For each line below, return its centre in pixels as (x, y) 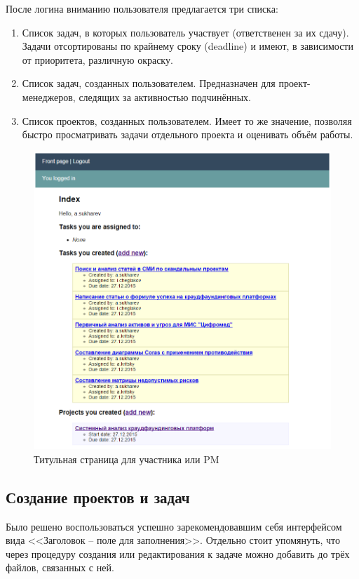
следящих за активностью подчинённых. (165, 96)
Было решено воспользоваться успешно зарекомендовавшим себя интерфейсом (174, 526)
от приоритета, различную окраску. (97, 59)
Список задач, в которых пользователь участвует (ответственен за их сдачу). (185, 32)
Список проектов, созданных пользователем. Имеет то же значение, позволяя (187, 120)
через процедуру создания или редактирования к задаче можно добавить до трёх (178, 553)
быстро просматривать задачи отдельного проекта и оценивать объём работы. (188, 134)
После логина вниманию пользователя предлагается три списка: (142, 8)
